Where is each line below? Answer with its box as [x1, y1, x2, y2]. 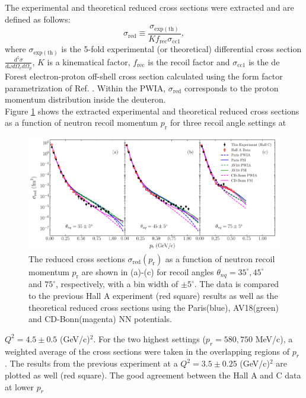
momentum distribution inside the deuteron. [5, 93, 166, 106]
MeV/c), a [255, 332, 293, 345]
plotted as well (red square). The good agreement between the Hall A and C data [5, 368, 301, 381]
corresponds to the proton [184, 81, 279, 94]
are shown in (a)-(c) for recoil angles [81, 265, 214, 278]
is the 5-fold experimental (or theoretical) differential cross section [61, 43, 302, 55]
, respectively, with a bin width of [56, 278, 179, 290]
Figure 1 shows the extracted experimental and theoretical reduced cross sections [5, 104, 299, 117]
